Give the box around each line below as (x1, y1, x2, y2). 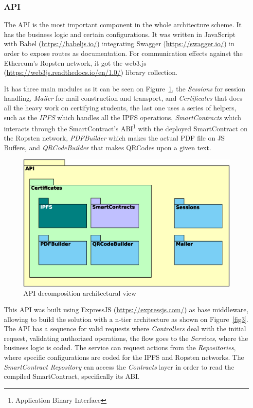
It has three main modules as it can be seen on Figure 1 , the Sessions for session (4, 83, 246, 93)
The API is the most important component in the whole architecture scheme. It (4, 19, 242, 30)
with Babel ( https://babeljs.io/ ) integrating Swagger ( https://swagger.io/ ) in (4, 38, 235, 49)
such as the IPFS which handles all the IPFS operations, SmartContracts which (4, 112, 241, 122)
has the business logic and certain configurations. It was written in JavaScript (4, 29, 236, 39)
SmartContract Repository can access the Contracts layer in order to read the (4, 361, 235, 372)
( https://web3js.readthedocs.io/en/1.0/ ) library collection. (4, 67, 178, 77)
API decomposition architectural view (23, 288, 136, 298)
